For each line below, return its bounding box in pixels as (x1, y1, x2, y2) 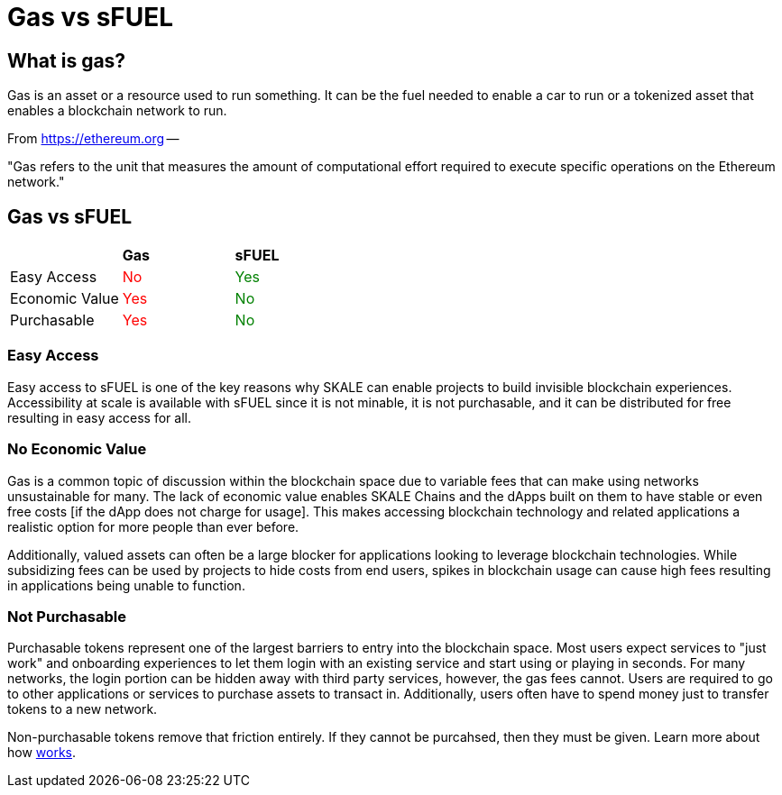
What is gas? (7, 49, 126, 72)
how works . (7, 745, 77, 761)
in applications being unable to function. (7, 577, 245, 593)
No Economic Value (7, 440, 147, 459)
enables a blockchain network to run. (7, 103, 227, 119)
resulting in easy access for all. (7, 409, 191, 425)
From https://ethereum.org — (7, 131, 179, 147)
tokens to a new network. (7, 701, 158, 717)
